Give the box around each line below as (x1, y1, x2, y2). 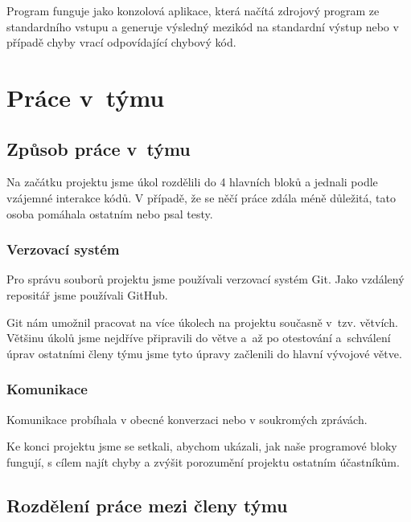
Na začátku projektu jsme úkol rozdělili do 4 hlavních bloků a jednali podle (6, 173, 378, 190)
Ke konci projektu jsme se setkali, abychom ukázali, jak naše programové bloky (6, 438, 397, 455)
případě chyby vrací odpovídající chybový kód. (6, 34, 236, 51)
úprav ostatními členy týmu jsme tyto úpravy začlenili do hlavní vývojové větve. (6, 345, 402, 361)
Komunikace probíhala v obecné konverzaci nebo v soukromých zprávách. (6, 410, 368, 427)
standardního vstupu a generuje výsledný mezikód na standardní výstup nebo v (6, 18, 399, 35)
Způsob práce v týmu (6, 136, 191, 161)
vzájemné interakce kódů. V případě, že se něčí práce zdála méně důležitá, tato (6, 189, 396, 206)
